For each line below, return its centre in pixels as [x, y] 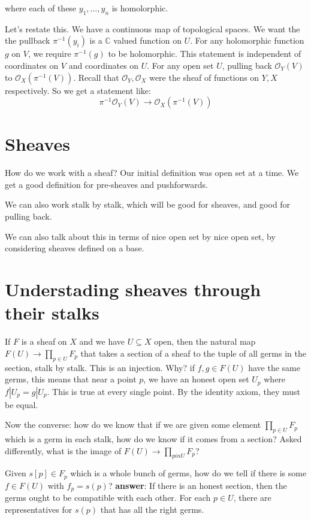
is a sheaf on [44, 341]
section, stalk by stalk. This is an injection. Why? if [100, 367]
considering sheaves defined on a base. [75, 248]
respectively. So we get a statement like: [78, 90]
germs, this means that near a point [71, 379]
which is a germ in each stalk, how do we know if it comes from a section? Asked [153, 439]
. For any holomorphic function [247, 40]
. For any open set [180, 65]
